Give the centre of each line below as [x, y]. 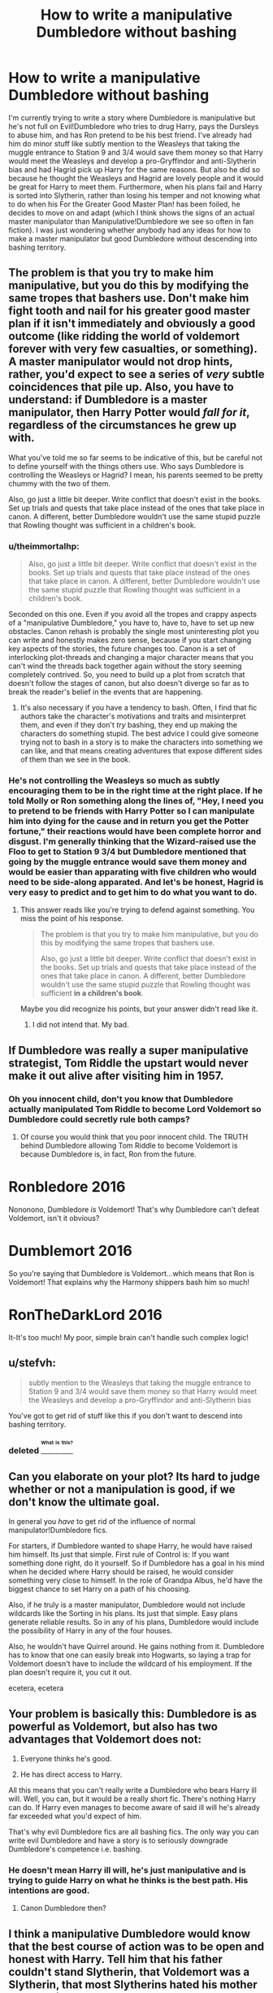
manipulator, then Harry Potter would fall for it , [129, 412]
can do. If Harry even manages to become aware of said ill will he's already [134, 1807]
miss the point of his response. [72, 918]
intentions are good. [49, 1890]
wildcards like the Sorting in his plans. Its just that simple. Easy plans [123, 1613]
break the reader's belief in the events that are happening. [106, 692]
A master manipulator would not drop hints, [121, 362]
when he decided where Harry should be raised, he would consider [121, 1572]
